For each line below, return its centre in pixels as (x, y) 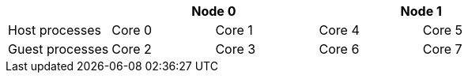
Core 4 (339, 30)
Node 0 (214, 11)
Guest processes (58, 49)
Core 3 (236, 49)
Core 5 (443, 30)
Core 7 (442, 49)
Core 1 (234, 30)
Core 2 (132, 49)
